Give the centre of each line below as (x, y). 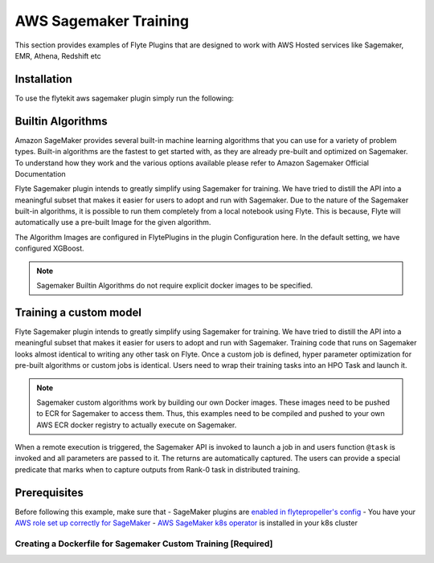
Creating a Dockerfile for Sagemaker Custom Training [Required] (144, 544)
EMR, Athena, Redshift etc (58, 55)
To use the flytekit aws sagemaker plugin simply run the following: (125, 98)
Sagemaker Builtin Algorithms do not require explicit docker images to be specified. (175, 286)
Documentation (40, 173)
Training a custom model (78, 312)
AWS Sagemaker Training (102, 21)
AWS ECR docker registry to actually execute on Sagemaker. (137, 425)
